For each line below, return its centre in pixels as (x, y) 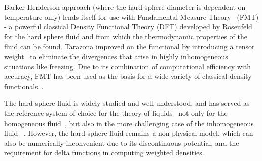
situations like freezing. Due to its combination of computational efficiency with (127, 66)
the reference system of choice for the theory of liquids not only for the (116, 113)
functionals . (24, 86)
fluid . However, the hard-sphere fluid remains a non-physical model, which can (129, 133)
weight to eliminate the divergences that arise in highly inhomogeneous (116, 56)
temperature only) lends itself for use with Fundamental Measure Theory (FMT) (132, 16)
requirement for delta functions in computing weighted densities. (104, 153)
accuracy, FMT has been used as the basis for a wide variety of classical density (128, 76)
